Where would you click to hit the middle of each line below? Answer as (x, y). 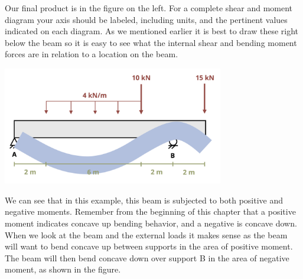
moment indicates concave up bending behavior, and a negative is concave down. (151, 223)
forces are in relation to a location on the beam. (92, 54)
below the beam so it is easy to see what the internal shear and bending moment (151, 42)
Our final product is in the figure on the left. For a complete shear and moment (149, 8)
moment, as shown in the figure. (63, 269)
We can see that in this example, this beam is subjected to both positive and (144, 200)
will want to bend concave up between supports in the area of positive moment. (149, 246)
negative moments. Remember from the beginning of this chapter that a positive (150, 211)
